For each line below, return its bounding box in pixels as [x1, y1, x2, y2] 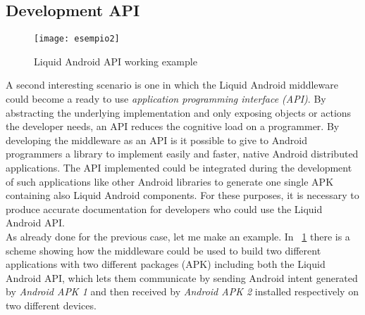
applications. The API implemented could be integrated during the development [6, 160, 352, 175]
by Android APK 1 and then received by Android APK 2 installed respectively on [6, 284, 359, 299]
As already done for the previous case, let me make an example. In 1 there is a [6, 229, 350, 243]
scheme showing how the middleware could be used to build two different [6, 243, 321, 257]
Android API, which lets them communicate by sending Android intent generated [6, 270, 358, 285]
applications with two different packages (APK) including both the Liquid [6, 257, 326, 271]
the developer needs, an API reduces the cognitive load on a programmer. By [6, 119, 340, 134]
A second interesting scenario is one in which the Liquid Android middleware [6, 77, 338, 92]
